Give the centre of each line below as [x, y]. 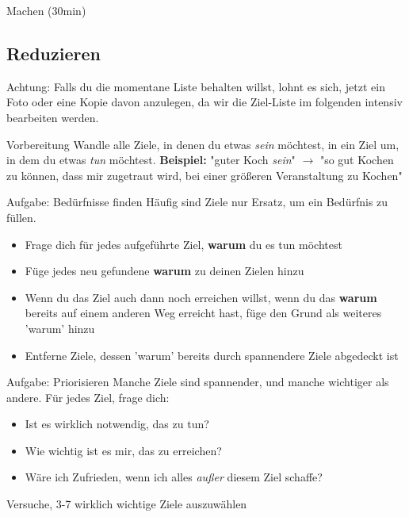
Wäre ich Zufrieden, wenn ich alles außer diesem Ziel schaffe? [174, 477]
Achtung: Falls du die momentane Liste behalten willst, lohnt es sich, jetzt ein [196, 86]
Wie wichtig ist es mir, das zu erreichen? [123, 450]
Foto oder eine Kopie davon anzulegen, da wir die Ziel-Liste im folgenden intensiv [204, 102]
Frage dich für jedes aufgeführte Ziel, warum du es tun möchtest [183, 244]
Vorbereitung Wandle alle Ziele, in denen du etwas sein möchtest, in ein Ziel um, [203, 144]
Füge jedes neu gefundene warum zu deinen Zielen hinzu [164, 271]
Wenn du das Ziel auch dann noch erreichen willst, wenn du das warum [201, 297]
